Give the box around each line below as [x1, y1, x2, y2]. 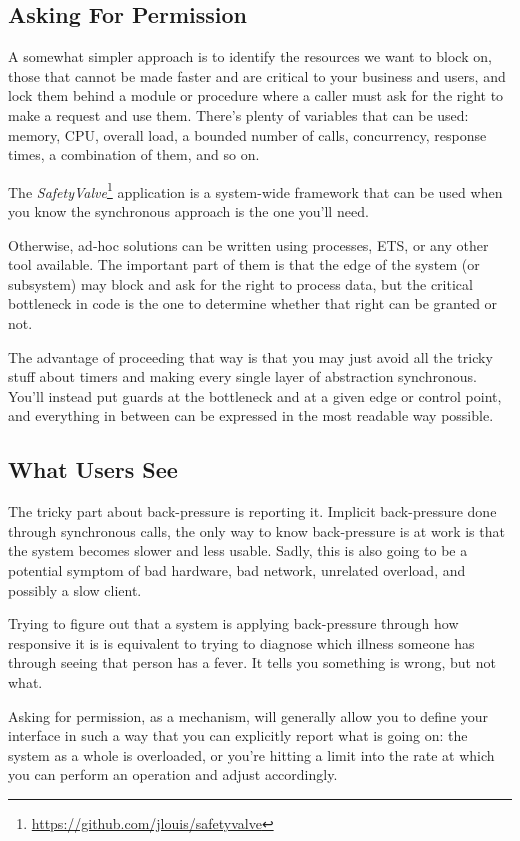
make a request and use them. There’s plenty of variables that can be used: [8, 104, 469, 125]
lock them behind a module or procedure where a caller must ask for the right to [8, 85, 504, 106]
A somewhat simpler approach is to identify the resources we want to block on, [8, 46, 492, 67]
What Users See [8, 454, 178, 485]
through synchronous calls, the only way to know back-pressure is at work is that [8, 520, 505, 541]
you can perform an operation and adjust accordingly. [8, 764, 338, 785]
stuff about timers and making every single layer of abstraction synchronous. [8, 366, 477, 387]
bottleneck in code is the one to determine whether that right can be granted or [8, 293, 498, 314]
